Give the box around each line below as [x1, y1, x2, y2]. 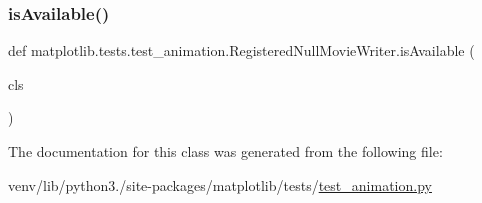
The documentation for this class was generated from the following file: [8, 141, 443, 161]
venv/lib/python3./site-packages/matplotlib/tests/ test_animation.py [8, 174, 432, 195]
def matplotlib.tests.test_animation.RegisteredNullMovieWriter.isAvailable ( [8, 40, 475, 61]
